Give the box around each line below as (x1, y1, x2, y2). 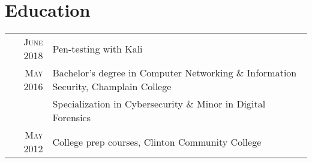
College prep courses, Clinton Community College (52, 134, 262, 149)
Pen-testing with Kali (52, 41, 143, 56)
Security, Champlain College (52, 79, 172, 94)
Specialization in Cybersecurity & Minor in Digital (52, 97, 266, 111)
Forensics (52, 110, 91, 125)
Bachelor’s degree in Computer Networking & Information (52, 66, 297, 80)
